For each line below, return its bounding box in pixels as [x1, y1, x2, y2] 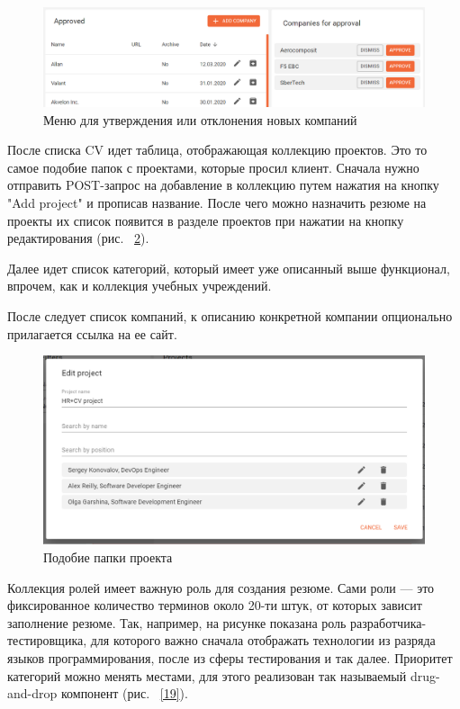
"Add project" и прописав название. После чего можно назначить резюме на [7, 193, 427, 211]
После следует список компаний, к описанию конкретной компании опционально [7, 306, 453, 325]
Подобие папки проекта [43, 548, 173, 567]
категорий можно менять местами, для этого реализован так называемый [7, 666, 407, 685]
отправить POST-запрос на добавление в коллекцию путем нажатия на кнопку [7, 175, 439, 194]
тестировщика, [7, 631, 87, 650]
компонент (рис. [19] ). [60, 684, 188, 703]
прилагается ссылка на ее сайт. [7, 324, 177, 343]
